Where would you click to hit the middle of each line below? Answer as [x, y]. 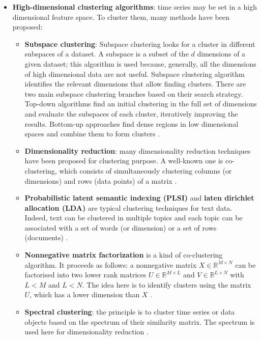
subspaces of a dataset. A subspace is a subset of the [107, 54]
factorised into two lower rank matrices [85, 275]
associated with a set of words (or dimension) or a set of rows [121, 227]
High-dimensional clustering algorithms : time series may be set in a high [135, 7]
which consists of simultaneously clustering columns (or [146, 170]
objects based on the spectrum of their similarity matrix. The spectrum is [140, 321]
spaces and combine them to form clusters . [92, 134]
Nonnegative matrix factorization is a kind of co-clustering [124, 255]
